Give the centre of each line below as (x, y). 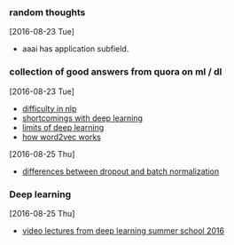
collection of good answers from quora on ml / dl (116, 72)
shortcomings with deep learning (82, 118)
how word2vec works (62, 137)
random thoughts (47, 12)
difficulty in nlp (49, 108)
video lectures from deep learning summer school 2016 (123, 230)
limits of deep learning (63, 127)
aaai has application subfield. (75, 49)
